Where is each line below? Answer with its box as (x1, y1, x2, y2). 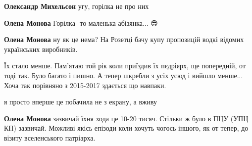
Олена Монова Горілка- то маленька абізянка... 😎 (4, 17, 158, 28)
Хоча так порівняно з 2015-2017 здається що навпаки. (4, 80, 166, 90)
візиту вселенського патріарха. (4, 132, 96, 143)
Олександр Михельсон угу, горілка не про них (4, 1, 149, 11)
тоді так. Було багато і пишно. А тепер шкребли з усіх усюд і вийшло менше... (4, 70, 243, 80)
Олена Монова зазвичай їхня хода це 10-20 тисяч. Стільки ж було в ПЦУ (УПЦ (4, 113, 249, 123)
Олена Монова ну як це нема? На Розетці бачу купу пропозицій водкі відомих (4, 34, 244, 45)
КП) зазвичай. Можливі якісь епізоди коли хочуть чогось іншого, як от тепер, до (4, 123, 249, 133)
